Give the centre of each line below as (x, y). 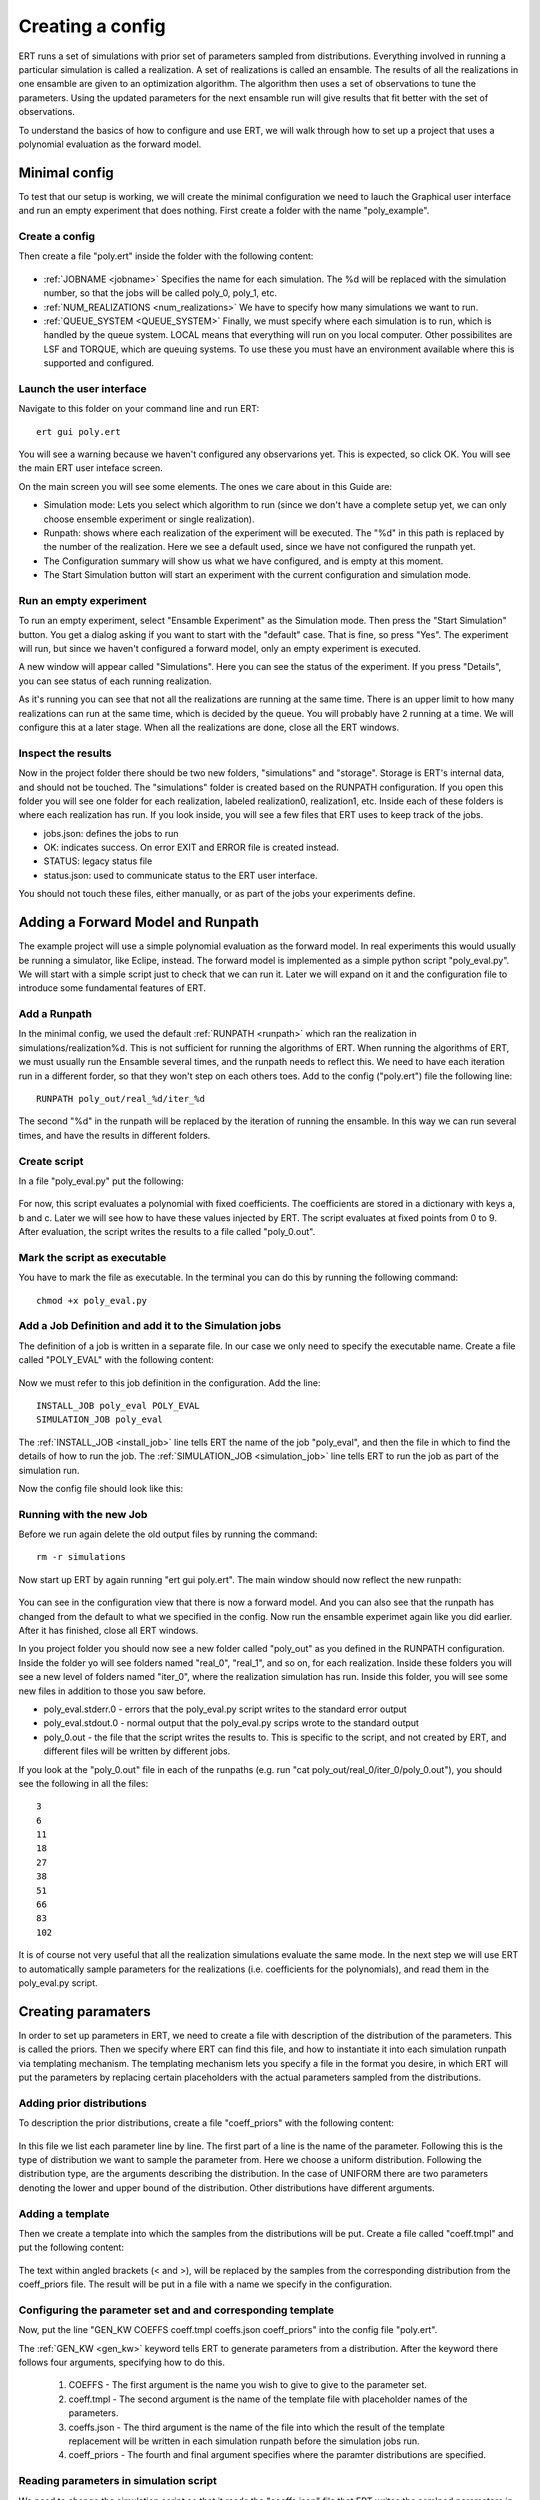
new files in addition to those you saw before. (112, 1691)
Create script (51, 1161)
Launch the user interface (82, 388)
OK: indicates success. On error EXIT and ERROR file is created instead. (191, 847)
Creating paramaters (84, 2011)
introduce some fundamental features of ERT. (112, 988)
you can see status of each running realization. (115, 681)
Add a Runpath (55, 1014)
